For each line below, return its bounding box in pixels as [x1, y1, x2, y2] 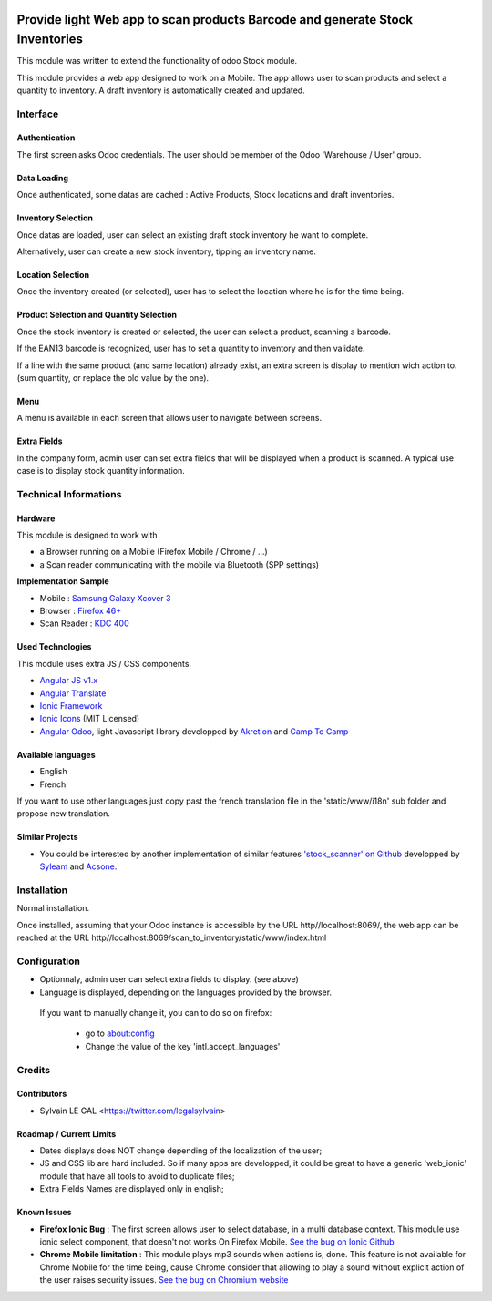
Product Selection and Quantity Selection [16, 310, 178, 321]
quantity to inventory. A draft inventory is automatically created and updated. [16, 85, 305, 96]
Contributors [16, 1089, 67, 1100]
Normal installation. [16, 903, 90, 914]
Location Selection [16, 270, 90, 281]
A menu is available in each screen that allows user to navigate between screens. [16, 413, 323, 424]
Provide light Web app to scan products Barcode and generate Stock [16, 12, 414, 27]
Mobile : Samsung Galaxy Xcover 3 [39, 592, 171, 603]
